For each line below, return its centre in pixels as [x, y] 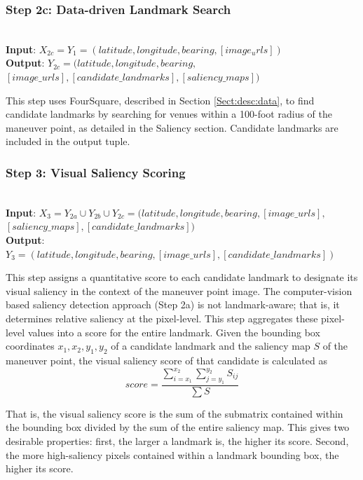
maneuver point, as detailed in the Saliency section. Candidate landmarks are [172, 127]
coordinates [30, 346]
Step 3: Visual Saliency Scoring [96, 172]
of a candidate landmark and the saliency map [211, 346]
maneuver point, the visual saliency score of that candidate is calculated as [166, 360]
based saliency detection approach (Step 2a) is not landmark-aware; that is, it [173, 304]
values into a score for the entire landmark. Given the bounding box [174, 332]
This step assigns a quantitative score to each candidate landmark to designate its [182, 277]
